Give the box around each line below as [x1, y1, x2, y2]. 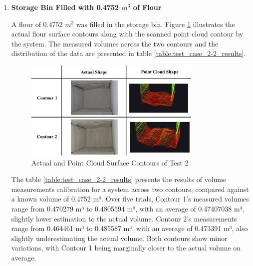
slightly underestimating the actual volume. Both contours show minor [11, 232, 228, 243]
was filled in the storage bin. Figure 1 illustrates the [76, 18, 235, 29]
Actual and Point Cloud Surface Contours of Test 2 [31, 157, 189, 167]
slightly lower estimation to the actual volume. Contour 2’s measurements [11, 213, 237, 223]
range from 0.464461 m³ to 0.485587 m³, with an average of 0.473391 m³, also [11, 223, 248, 233]
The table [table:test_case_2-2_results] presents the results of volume [11, 174, 227, 184]
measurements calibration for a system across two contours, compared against [11, 183, 249, 194]
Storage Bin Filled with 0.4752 [11, 2, 119, 12]
